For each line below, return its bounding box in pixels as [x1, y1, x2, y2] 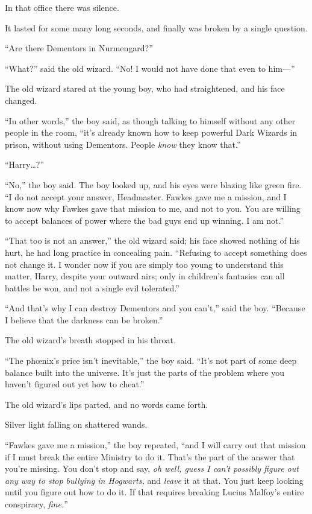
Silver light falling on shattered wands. [5, 418, 148, 431]
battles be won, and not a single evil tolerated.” [5, 281, 179, 294]
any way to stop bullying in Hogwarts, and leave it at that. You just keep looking [5, 474, 304, 486]
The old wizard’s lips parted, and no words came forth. [5, 398, 208, 410]
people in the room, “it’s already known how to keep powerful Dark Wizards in [5, 126, 298, 139]
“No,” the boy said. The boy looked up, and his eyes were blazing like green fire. [5, 178, 302, 191]
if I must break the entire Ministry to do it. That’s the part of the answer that [5, 450, 295, 463]
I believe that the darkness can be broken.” [5, 313, 163, 326]
